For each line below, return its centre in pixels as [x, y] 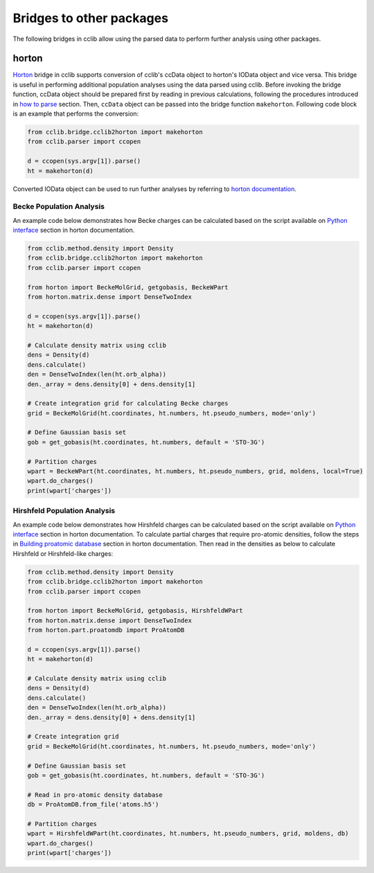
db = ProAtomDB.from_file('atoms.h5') [93, 804]
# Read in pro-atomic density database [95, 795]
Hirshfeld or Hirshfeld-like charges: [63, 553]
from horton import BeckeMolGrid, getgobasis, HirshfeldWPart [135, 611]
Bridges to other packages [91, 18]
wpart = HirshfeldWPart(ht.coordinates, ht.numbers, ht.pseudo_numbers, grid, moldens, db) [188, 834]
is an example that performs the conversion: [76, 114]
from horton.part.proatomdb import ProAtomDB [106, 630]
